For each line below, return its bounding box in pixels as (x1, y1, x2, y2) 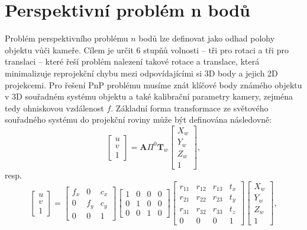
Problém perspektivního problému (5, 32, 128, 44)
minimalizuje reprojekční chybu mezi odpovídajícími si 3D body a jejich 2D (5, 66, 278, 79)
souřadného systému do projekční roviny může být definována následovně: (5, 113, 272, 126)
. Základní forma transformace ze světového (111, 101, 269, 114)
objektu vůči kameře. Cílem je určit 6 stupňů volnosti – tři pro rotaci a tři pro (5, 43, 289, 56)
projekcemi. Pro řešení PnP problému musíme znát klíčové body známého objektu (5, 78, 302, 91)
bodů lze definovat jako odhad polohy (138, 32, 275, 44)
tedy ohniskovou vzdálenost (5, 101, 104, 114)
